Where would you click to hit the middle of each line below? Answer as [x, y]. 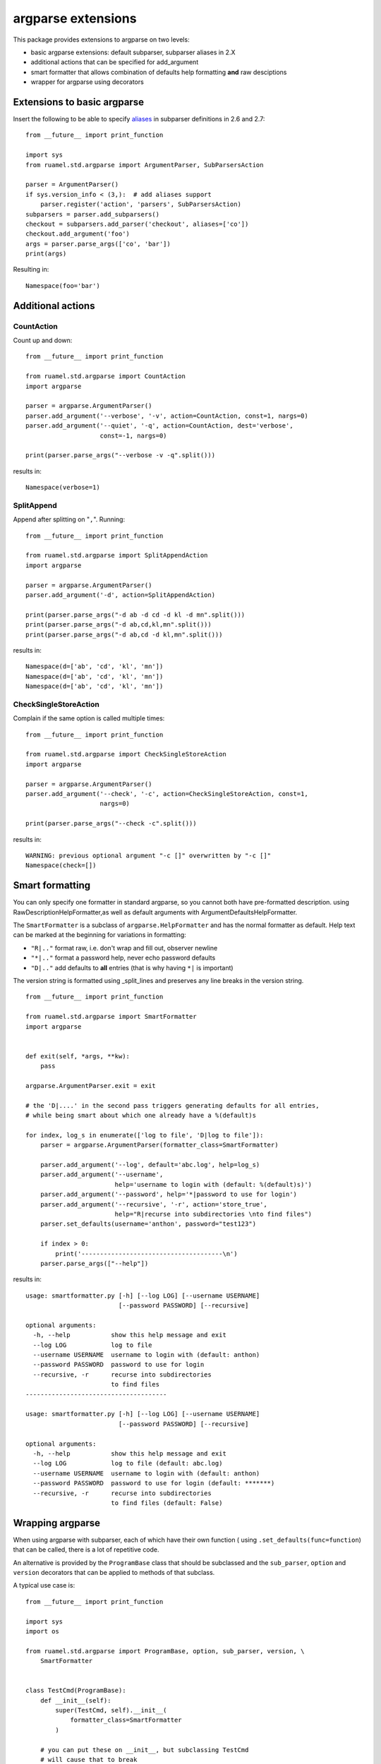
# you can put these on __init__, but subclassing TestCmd [144, 1750]
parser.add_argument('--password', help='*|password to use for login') [169, 1195]
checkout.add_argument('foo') [78, 234]
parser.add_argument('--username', [102, 1174]
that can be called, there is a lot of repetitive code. [86, 1549]
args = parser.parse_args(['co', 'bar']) [98, 244]
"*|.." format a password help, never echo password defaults [123, 958]
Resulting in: [31, 270]
